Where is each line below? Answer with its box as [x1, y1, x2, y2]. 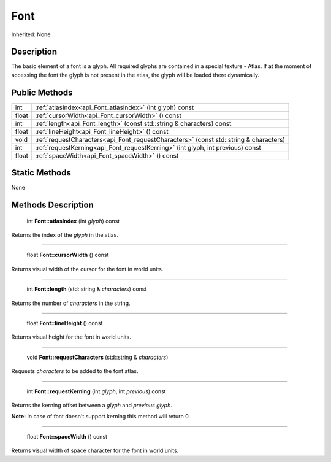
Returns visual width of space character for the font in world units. [11, 447, 179, 454]
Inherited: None [11, 31, 51, 38]
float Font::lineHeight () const [26, 320, 103, 327]
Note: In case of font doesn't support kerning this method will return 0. [11, 413, 190, 420]
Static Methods [11, 167, 72, 178]
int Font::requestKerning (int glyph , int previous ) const [26, 387, 166, 395]
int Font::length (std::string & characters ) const [26, 285, 147, 293]
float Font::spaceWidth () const [26, 433, 107, 440]
